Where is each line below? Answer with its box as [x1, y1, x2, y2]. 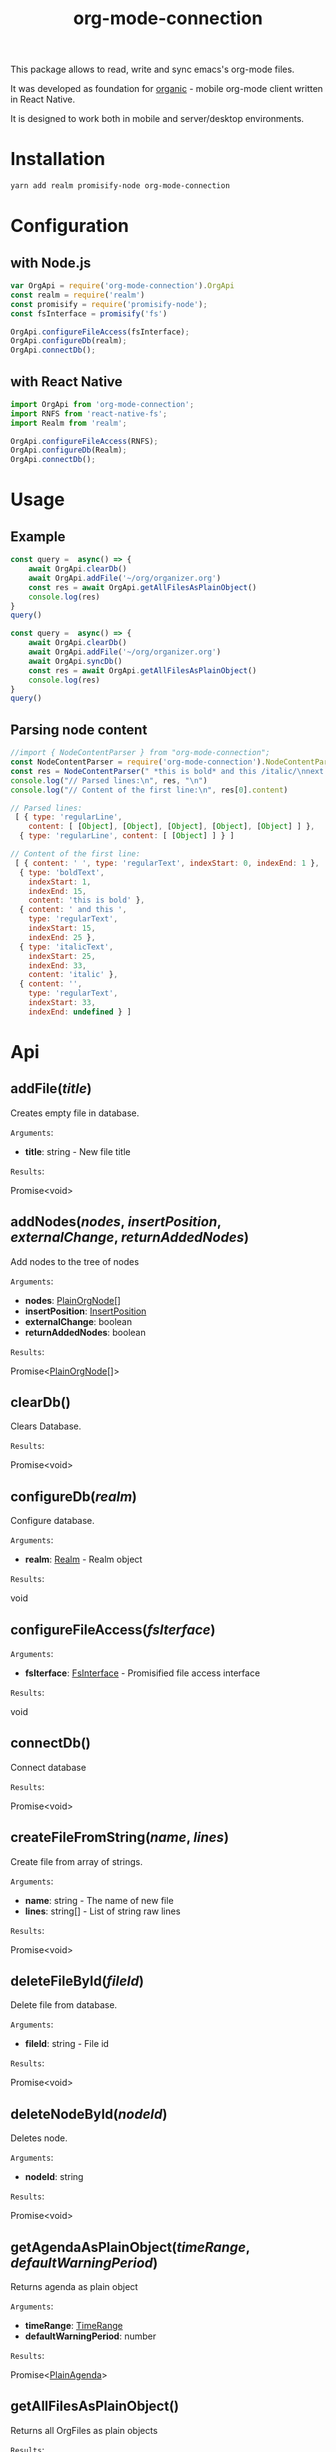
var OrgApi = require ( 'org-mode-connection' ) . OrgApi [10, 281, 235, 291]
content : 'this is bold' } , [28, 895, 145, 906]
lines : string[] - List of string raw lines [24, 1905, 181, 1917]
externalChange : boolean [24, 1315, 133, 1327]
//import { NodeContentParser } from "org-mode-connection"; [10, 748, 271, 758]
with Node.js [10, 254, 92, 271]
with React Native [10, 373, 123, 390]
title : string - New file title [24, 1145, 131, 1157]
